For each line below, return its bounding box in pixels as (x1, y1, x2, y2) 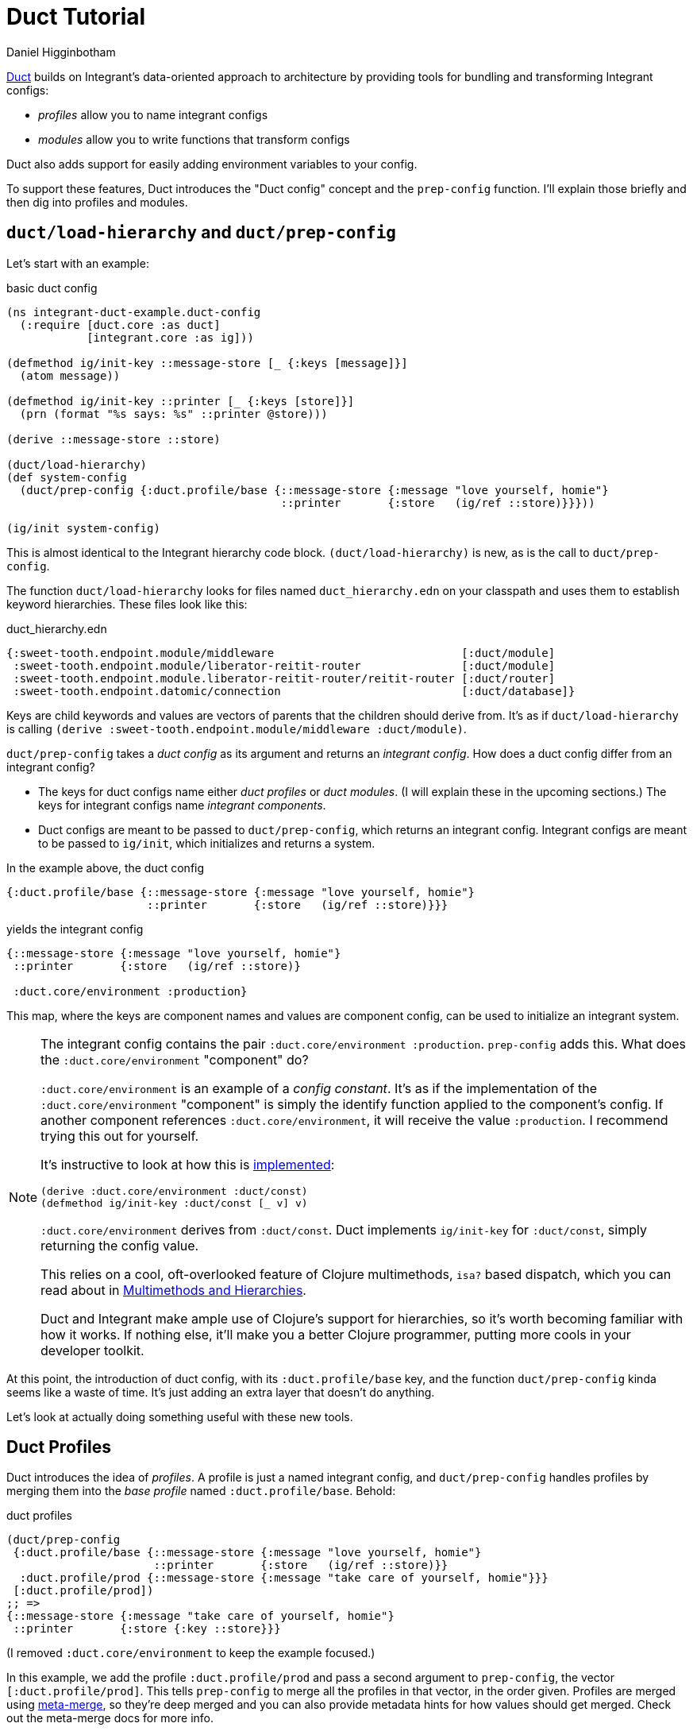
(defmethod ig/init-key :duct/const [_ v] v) (40, 1196, 308, 1209)
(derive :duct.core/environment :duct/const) (40, 1184, 308, 1197)
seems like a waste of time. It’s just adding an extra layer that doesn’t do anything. (6, 1385, 435, 1399)
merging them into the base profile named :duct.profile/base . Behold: (6, 1484, 396, 1498)
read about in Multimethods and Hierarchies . (40, 1281, 306, 1298)
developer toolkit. (40, 1342, 144, 1358)
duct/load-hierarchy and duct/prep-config (6, 222, 396, 243)
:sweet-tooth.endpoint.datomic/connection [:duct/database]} (13, 684, 576, 697)
